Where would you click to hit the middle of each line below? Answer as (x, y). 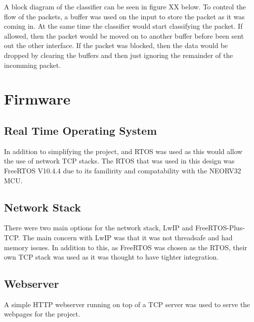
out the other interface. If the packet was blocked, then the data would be (116, 45)
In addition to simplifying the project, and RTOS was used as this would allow (123, 151)
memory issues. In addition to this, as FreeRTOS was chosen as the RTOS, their (126, 247)
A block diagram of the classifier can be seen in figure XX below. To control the (125, 6)
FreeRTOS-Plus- (220, 228)
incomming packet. (32, 65)
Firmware (37, 99)
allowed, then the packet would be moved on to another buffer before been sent (124, 35)
